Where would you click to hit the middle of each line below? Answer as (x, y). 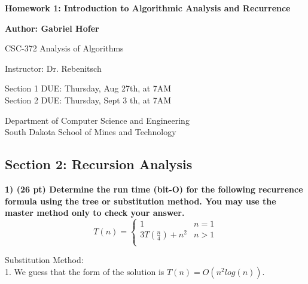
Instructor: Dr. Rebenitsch (53, 68)
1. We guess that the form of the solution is (85, 272)
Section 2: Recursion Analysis (99, 164)
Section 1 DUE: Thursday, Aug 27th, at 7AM (88, 88)
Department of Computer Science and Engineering (97, 120)
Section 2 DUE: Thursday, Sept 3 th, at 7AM (88, 100)
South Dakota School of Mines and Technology (91, 132)
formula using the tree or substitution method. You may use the (141, 201)
